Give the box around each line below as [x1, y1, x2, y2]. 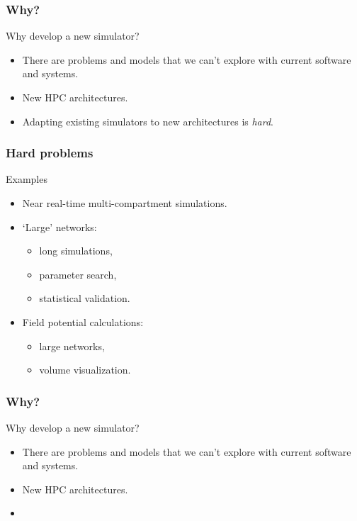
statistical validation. [39, 291, 130, 306]
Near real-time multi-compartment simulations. [22, 196, 227, 210]
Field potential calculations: [22, 314, 144, 329]
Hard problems [6, 144, 93, 162]
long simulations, [39, 243, 113, 258]
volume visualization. [39, 362, 131, 377]
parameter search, [39, 267, 117, 281]
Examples [6, 172, 47, 186]
